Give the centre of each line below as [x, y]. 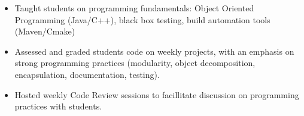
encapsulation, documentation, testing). [87, 74]
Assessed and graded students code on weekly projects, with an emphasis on [154, 51]
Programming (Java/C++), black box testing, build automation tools [142, 19]
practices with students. [58, 106]
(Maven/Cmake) [45, 31]
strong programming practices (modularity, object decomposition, [135, 63]
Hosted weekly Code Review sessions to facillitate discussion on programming [157, 94]
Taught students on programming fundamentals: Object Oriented [134, 8]
